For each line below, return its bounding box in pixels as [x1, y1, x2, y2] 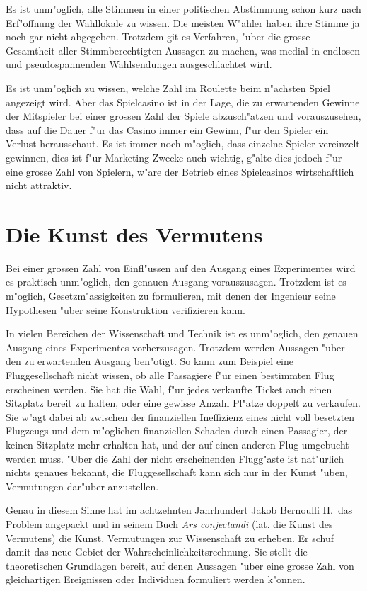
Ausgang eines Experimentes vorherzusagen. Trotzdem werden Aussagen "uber [6, 339, 345, 354]
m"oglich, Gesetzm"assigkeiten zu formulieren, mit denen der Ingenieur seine [6, 288, 336, 303]
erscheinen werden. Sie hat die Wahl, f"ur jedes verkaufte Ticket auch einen [6, 381, 332, 396]
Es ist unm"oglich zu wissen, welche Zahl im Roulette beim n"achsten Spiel [6, 80, 330, 95]
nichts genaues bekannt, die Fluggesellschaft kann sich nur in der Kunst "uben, [6, 465, 348, 480]
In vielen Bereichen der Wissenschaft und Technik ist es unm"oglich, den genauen [6, 326, 359, 341]
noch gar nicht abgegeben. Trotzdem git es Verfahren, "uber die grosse [6, 29, 310, 44]
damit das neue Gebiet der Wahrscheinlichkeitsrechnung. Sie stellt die [6, 544, 308, 559]
